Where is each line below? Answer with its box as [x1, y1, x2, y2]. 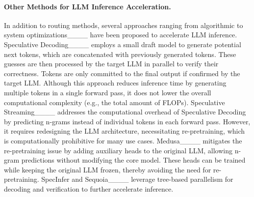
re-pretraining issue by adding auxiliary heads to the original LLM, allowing [4, 145, 232, 155]
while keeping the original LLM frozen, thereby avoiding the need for [4, 164, 211, 174]
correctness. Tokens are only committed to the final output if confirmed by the [4, 68, 240, 78]
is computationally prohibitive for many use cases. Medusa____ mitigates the [4, 135, 242, 145]
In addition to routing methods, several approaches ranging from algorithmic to [4, 20, 243, 30]
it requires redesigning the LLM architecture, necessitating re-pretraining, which [4, 126, 245, 136]
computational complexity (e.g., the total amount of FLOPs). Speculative [4, 97, 225, 107]
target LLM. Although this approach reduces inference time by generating [4, 78, 227, 88]
